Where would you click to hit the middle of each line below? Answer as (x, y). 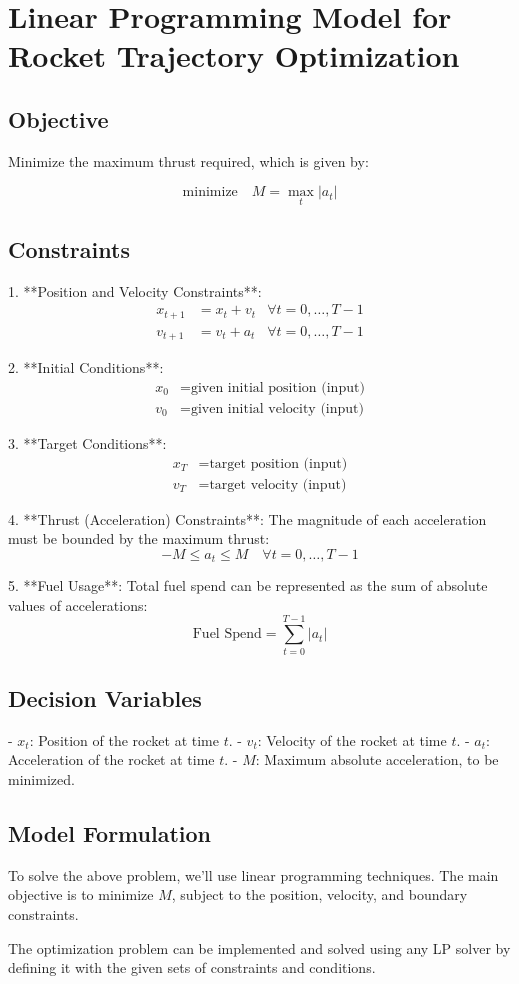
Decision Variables (105, 698)
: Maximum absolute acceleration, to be (377, 759)
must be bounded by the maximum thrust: (139, 538)
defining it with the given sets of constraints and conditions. (192, 967)
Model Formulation (110, 832)
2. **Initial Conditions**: (86, 367)
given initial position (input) (277, 387)
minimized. (41, 779)
